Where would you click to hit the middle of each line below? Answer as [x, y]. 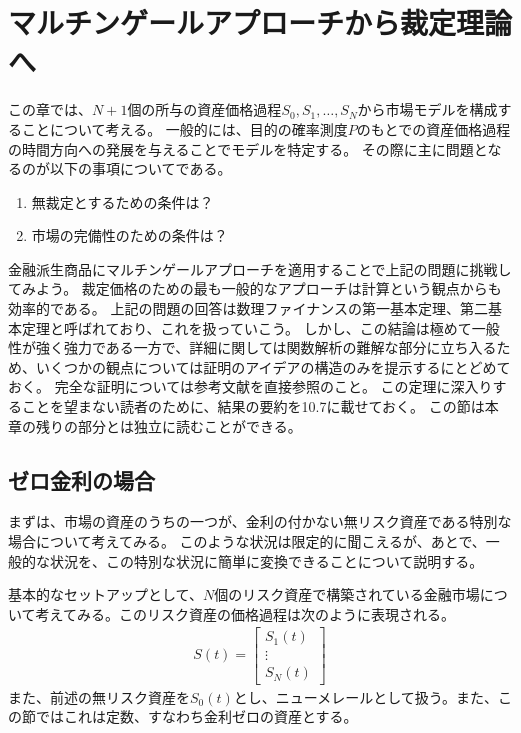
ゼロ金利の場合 [81, 479]
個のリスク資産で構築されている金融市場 [347, 594]
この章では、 [50, 109]
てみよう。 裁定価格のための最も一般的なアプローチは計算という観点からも [255, 288]
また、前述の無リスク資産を [99, 696]
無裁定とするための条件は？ [122, 201]
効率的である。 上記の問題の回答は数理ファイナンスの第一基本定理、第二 [248, 308]
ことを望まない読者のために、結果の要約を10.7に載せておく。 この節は [253, 406]
